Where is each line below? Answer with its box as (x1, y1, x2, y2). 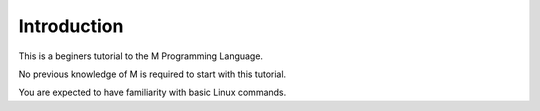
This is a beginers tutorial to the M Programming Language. (18, 50, 264, 62)
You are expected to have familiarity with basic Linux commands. (18, 86, 287, 99)
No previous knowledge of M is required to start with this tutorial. (18, 68, 287, 80)
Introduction (18, 15, 124, 37)
